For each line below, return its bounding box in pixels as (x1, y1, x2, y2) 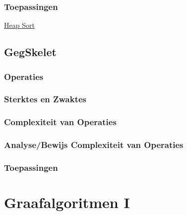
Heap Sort (4, 20, 35, 30)
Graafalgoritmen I (4, 192, 130, 212)
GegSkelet (4, 44, 57, 60)
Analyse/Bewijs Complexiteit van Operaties (4, 139, 184, 151)
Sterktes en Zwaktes (4, 93, 87, 105)
